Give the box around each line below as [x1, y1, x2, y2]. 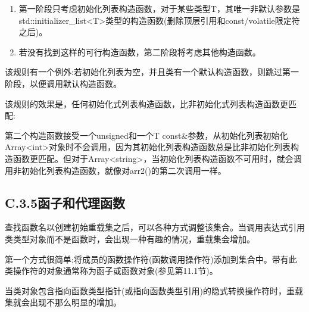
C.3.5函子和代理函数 [5, 193, 125, 211]
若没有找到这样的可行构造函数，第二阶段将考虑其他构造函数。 [18, 45, 261, 58]
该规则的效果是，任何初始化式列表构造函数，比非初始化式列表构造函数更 [5, 97, 288, 110]
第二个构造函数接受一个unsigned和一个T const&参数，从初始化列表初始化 [5, 129, 288, 141]
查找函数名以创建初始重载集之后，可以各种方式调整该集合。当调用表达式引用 [5, 221, 305, 233]
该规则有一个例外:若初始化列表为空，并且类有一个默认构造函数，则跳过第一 [5, 65, 299, 78]
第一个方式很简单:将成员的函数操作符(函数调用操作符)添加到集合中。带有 [5, 252, 289, 265]
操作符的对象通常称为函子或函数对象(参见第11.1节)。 [13, 264, 218, 277]
